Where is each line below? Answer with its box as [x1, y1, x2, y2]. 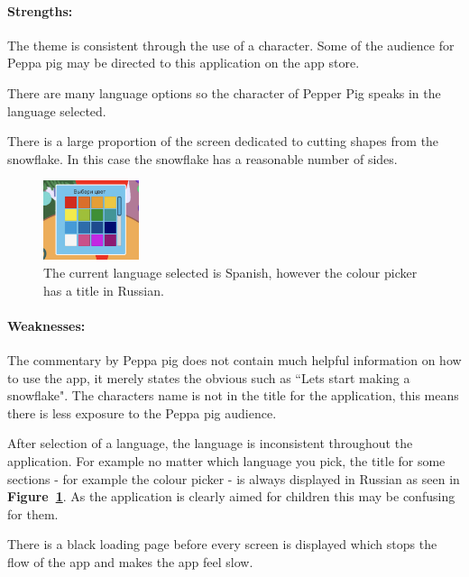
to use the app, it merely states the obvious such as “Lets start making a [7, 368, 410, 387]
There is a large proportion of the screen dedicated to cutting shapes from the [7, 132, 439, 151]
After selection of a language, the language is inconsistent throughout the [7, 434, 413, 453]
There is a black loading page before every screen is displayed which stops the [7, 535, 437, 554]
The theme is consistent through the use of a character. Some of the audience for [7, 35, 455, 54]
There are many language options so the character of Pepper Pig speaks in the [7, 83, 441, 102]
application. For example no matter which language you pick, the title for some [7, 451, 446, 470]
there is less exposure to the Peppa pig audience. [7, 403, 277, 422]
